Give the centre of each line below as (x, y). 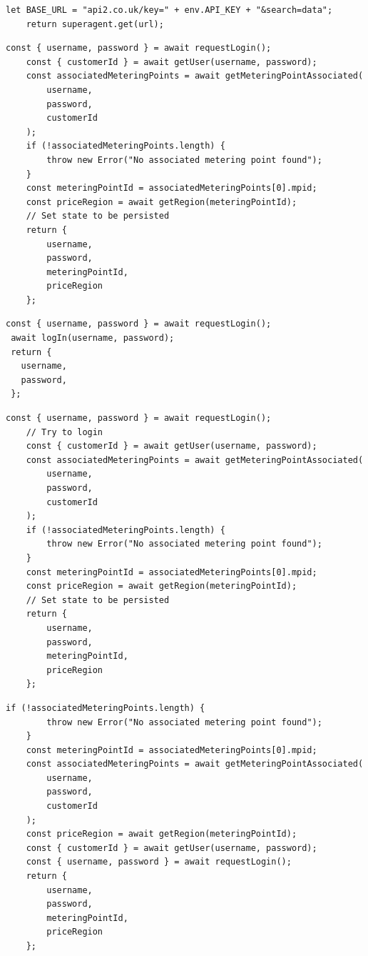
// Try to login (65, 432)
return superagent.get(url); (95, 24)
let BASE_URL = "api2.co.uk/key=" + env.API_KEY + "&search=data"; (169, 10)
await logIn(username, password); (93, 338)
